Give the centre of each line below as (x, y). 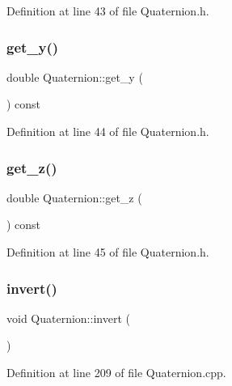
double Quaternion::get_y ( (75, 76)
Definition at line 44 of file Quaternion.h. (108, 131)
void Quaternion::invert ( (68, 318)
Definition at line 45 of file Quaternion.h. (108, 252)
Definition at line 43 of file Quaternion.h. (108, 11)
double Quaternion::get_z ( (74, 197)
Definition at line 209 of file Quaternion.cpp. (116, 372)
